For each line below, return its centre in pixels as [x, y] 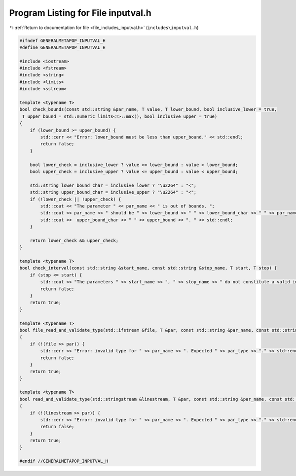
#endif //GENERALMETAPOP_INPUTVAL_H [64, 461]
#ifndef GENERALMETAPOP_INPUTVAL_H [62, 40]
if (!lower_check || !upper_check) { [75, 199]
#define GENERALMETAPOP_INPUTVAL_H [62, 47]
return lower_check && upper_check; [74, 240]
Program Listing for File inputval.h [80, 13]
